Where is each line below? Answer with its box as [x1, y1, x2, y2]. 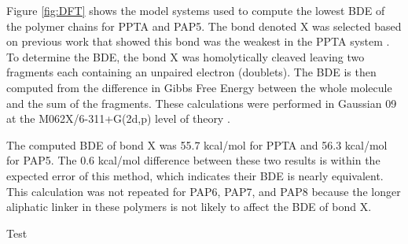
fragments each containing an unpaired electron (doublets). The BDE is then [6, 64, 377, 80]
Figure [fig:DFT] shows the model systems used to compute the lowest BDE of [6, 2, 385, 18]
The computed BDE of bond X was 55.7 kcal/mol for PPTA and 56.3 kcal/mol [6, 136, 388, 153]
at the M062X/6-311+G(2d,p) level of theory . [6, 110, 230, 127]
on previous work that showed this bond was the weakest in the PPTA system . [6, 33, 390, 50]
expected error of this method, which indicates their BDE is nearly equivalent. [6, 167, 384, 183]
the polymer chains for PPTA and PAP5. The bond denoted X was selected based [6, 17, 402, 34]
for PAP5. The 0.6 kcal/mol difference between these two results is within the [6, 152, 380, 168]
